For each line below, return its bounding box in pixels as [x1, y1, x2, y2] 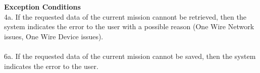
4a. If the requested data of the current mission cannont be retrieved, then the [4, 11, 246, 22]
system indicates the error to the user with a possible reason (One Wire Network [4, 21, 254, 32]
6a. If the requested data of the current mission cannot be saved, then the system [4, 50, 256, 61]
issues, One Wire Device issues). [4, 31, 103, 41]
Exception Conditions [4, 2, 81, 12]
